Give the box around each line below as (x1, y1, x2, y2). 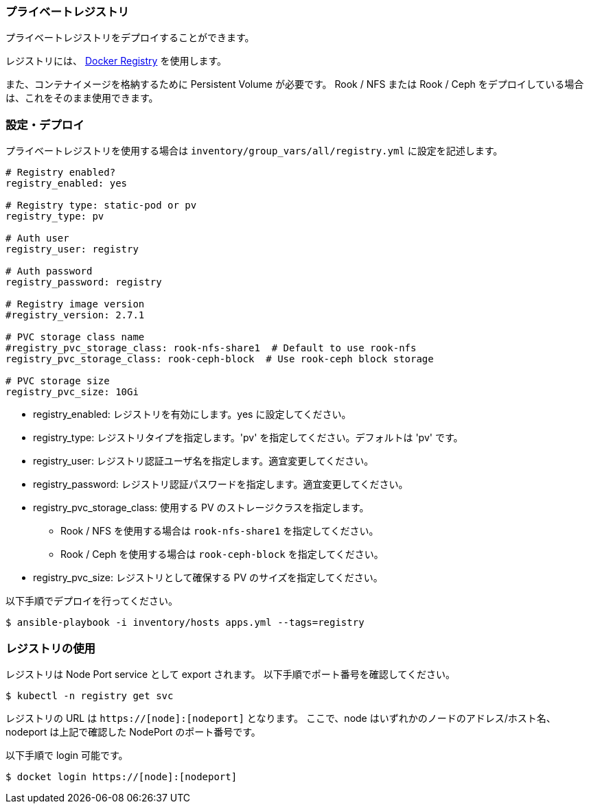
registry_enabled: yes (5, 178, 128, 189)
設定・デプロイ (5, 117, 84, 132)
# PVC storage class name (5, 331, 145, 343)
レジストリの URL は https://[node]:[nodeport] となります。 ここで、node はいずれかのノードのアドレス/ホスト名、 (5, 712, 556, 724)
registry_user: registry (5, 244, 139, 255)
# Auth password (5, 266, 93, 277)
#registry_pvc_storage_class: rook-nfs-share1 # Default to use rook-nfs (5, 342, 417, 354)
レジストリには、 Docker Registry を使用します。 (5, 55, 227, 67)
